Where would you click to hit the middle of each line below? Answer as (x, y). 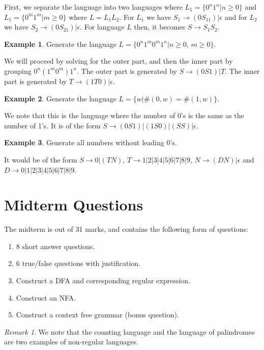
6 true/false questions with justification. (78, 263)
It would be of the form (41, 159)
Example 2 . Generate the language (60, 98)
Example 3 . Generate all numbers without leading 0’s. (91, 142)
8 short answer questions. (55, 246)
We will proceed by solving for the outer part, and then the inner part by (119, 61)
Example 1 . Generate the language (60, 44)
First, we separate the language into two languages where (93, 7)
